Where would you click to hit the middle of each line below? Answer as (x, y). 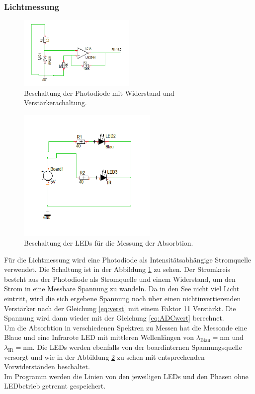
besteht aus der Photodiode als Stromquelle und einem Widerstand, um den (120, 279)
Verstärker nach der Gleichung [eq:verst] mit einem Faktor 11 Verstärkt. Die (120, 308)
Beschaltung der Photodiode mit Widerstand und (99, 93)
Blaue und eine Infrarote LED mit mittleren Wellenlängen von (99, 337)
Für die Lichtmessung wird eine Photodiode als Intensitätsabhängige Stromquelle (128, 259)
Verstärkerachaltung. (55, 102)
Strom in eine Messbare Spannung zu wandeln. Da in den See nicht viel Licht (122, 289)
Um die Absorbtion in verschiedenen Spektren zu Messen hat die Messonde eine (126, 327)
